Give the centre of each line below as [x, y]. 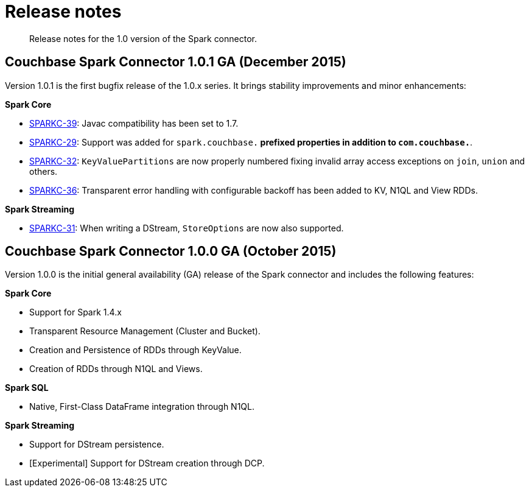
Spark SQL [27, 388]
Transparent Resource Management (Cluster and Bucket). [145, 331]
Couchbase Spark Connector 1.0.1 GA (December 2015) [176, 62]
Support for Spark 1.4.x [75, 312]
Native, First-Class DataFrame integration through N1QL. [142, 407]
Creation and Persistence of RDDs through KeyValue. [135, 350]
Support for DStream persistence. [97, 445]
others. [44, 171]
